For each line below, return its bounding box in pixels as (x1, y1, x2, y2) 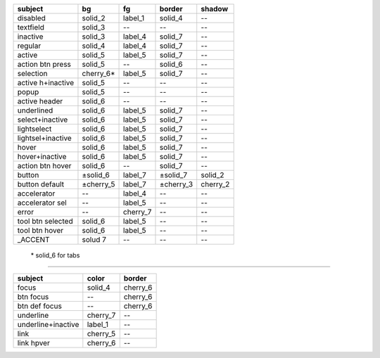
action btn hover (17, 161, 72, 170)
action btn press (17, 60, 72, 69)
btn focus (17, 292, 49, 302)
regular (17, 41, 42, 51)
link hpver (17, 338, 51, 348)
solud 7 (82, 235, 107, 244)
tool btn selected (17, 217, 73, 226)
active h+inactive (17, 78, 75, 87)
